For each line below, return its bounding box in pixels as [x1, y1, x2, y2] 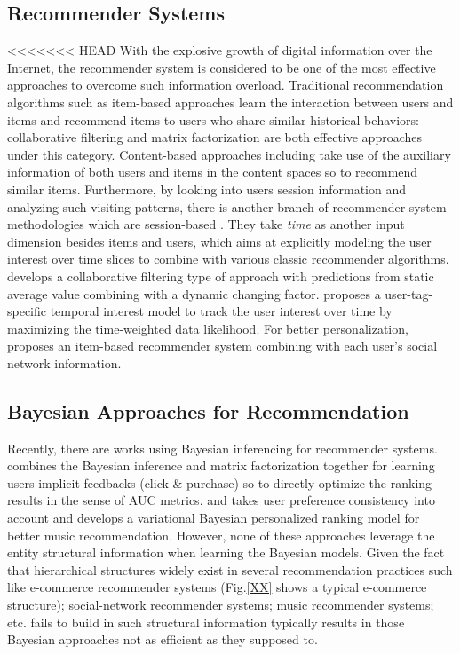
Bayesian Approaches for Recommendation [7, 397, 409, 424]
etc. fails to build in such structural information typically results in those [7, 612, 405, 631]
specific [7, 302, 47, 320]
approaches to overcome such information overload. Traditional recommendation [7, 75, 444, 94]
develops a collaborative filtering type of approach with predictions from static [7, 266, 434, 285]
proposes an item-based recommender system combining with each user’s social [7, 336, 438, 355]
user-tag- [385, 284, 433, 303]
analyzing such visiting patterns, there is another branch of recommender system [7, 197, 447, 216]
